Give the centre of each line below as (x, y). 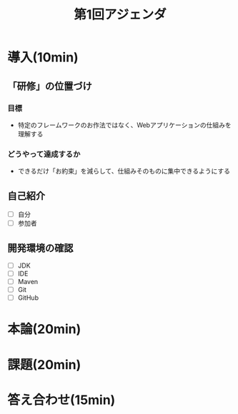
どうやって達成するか (44, 154)
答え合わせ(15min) (61, 400)
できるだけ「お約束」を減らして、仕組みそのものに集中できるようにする (124, 171)
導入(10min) (43, 57)
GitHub (28, 298)
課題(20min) (44, 364)
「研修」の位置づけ (50, 86)
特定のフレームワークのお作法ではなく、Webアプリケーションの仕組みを (124, 125)
